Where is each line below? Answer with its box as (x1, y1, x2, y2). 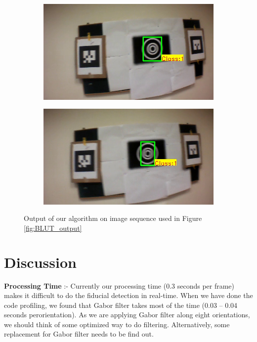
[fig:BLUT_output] (24, 222, 82, 233)
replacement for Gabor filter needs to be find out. (4, 329, 154, 339)
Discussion (4, 252, 77, 272)
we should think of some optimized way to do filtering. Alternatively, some (4, 319, 230, 329)
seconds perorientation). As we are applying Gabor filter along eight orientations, (4, 309, 250, 320)
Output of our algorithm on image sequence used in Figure (24, 213, 202, 223)
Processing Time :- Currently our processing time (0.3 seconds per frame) (4, 280, 235, 291)
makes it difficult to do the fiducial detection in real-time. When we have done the (4, 290, 253, 300)
